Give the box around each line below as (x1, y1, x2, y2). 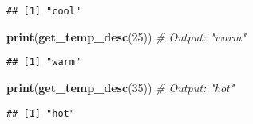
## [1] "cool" (6, 6, 81, 17)
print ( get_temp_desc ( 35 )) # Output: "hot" (6, 79, 235, 95)
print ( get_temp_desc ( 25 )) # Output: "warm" (6, 28, 247, 45)
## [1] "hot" (6, 107, 75, 119)
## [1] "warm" (6, 56, 81, 68)
